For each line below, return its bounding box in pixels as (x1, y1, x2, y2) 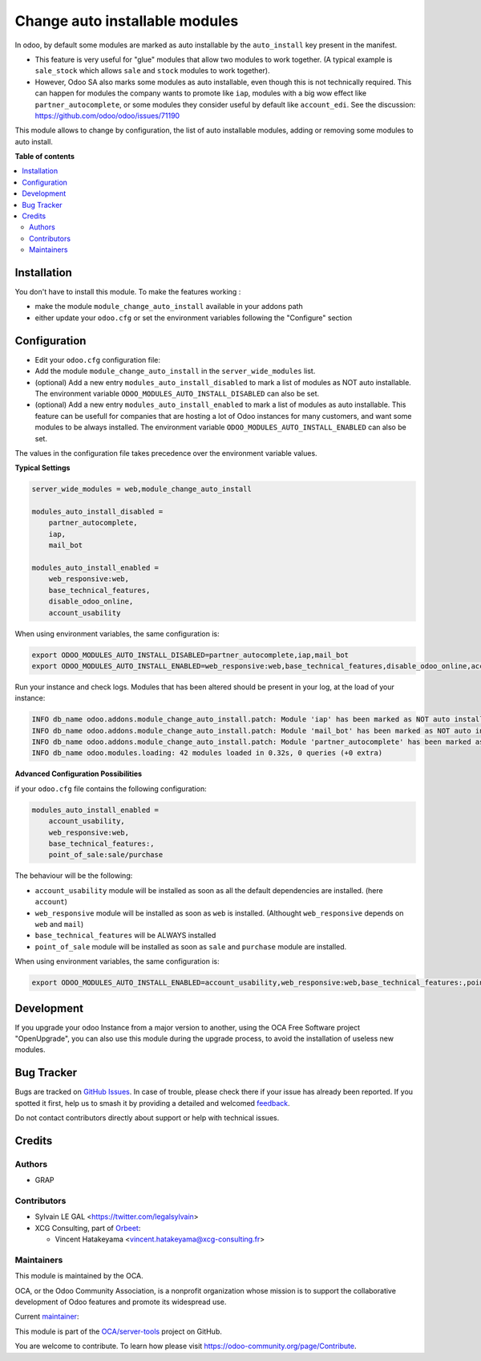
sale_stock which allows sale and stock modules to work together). (34, 66, 270, 75)
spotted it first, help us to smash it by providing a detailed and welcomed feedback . (14, 1098, 290, 1107)
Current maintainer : (14, 1312, 79, 1322)
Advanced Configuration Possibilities (14, 769, 143, 778)
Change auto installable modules (14, 12, 239, 30)
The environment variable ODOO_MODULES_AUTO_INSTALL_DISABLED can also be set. (34, 388, 320, 398)
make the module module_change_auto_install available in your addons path (34, 302, 304, 311)
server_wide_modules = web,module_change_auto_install (31, 485, 252, 494)
